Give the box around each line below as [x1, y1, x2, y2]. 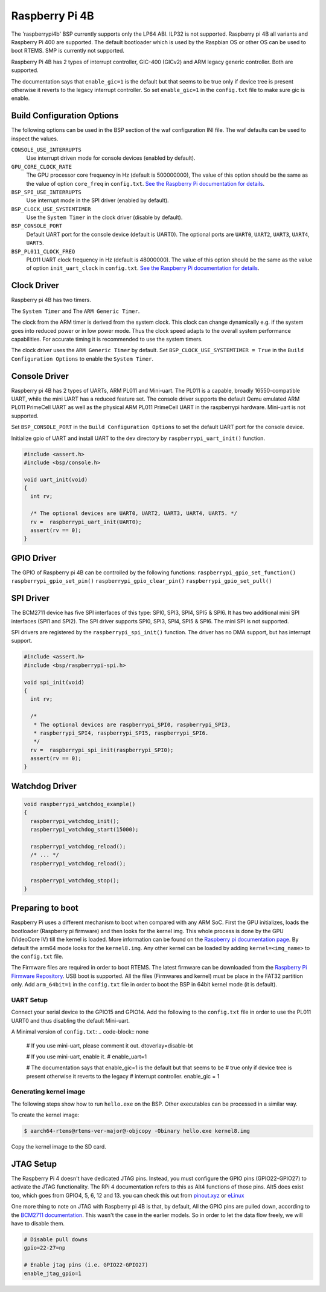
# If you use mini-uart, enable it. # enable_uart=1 [26, 1053, 147, 1060]
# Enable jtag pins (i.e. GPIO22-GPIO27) [24, 1262, 149, 1268]
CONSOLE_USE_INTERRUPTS [11, 146, 81, 153]
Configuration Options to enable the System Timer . [11, 355, 154, 362]
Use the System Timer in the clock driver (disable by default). [26, 214, 183, 221]
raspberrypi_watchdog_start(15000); [30, 826, 139, 833]
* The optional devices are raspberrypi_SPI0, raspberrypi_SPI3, [33, 721, 231, 728]
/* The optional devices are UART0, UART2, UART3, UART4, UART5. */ [30, 510, 238, 517]
